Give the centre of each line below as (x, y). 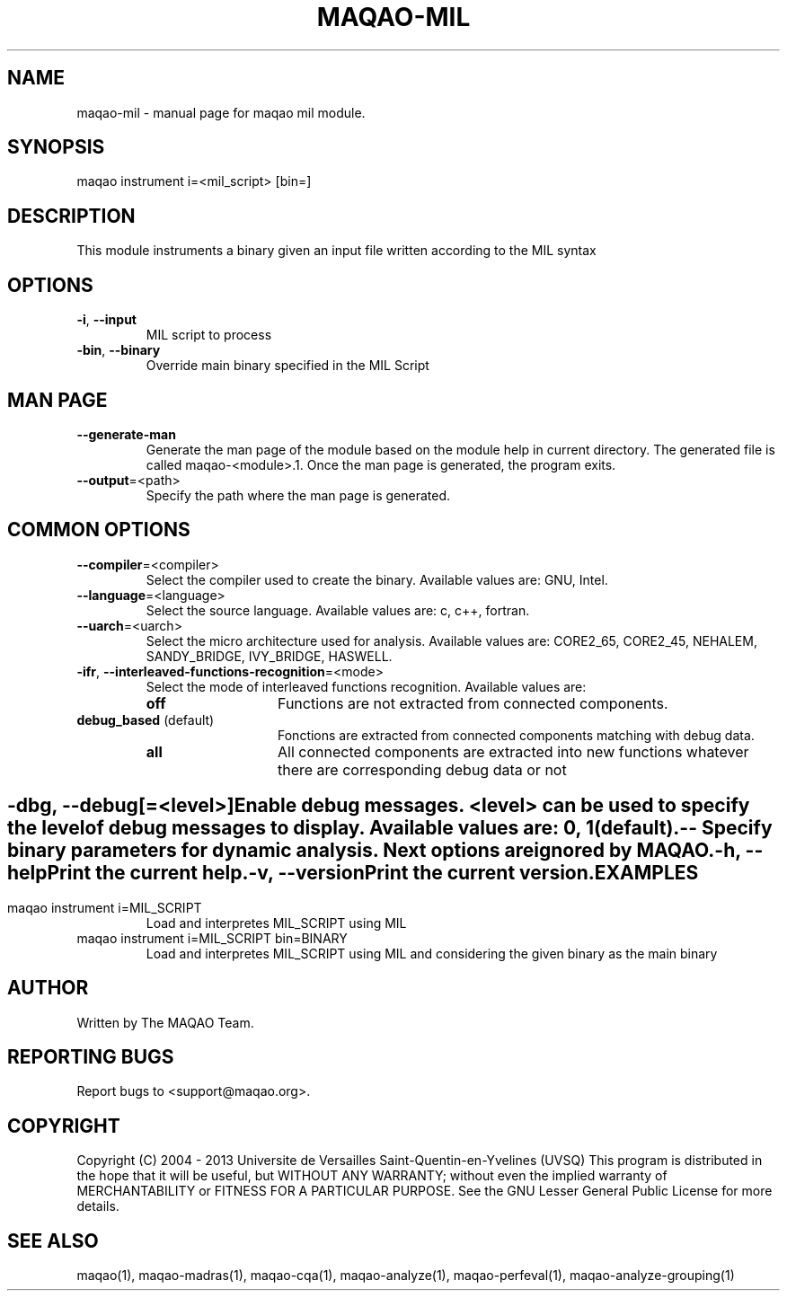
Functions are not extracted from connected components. (473, 703)
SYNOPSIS (56, 147)
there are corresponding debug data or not (422, 769)
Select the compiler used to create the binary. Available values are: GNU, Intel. (377, 579)
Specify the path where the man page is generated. (298, 495)
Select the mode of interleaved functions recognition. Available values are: (366, 686)
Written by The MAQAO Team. (165, 1022)
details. (98, 1206)
